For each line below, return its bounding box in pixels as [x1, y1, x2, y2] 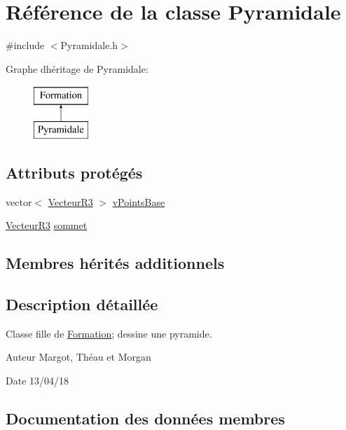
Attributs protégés [6, 161, 143, 183]
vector [6, 194, 32, 209]
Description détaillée [6, 293, 158, 315]
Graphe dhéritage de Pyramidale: [6, 61, 148, 76]
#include [6, 38, 45, 53]
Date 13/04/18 [6, 373, 69, 388]
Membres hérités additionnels [6, 252, 225, 274]
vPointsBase [112, 194, 165, 209]
